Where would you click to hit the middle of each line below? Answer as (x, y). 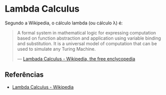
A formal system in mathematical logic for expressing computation (87, 33)
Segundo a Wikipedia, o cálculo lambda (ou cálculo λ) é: (64, 23)
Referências (24, 75)
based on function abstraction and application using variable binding (89, 38)
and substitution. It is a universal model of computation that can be (87, 43)
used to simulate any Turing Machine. (56, 49)
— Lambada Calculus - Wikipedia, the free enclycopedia (76, 58)
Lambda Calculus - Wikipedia (43, 87)
